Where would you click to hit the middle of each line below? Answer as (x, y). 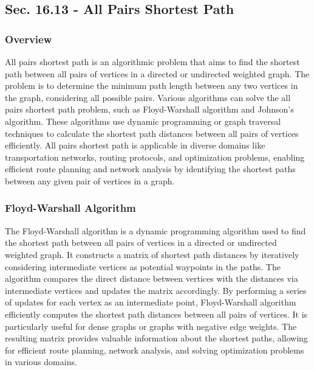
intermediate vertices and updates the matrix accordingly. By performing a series (156, 290)
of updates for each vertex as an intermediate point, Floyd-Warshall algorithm (151, 302)
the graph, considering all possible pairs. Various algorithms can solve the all (148, 97)
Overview (29, 39)
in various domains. (41, 362)
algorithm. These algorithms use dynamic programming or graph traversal (143, 121)
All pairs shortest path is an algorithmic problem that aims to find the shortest (152, 61)
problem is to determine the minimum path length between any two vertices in (152, 86)
